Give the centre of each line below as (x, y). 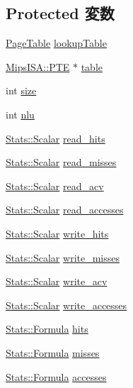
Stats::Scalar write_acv (57, 281)
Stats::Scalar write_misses (63, 257)
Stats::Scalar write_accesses (66, 305)
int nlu (20, 114)
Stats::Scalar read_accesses (65, 210)
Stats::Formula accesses (56, 376)
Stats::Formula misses (53, 352)
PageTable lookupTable (56, 43)
